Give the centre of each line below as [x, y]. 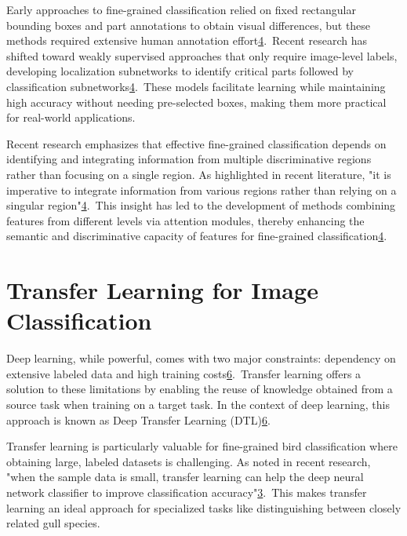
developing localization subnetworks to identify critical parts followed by [180, 71]
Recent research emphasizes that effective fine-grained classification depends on [196, 143]
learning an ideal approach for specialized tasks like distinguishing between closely [204, 507]
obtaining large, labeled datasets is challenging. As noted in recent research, [189, 461]
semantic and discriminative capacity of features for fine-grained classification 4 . [197, 236]
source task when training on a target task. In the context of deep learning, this [198, 404]
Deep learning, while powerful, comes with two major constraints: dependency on [201, 358]
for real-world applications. [71, 117]
